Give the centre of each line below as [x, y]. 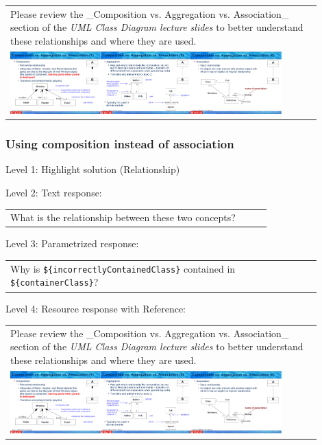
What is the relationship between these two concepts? [123, 217]
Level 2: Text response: [54, 192]
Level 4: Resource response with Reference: [96, 308]
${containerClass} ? [54, 282]
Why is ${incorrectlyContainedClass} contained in [123, 268]
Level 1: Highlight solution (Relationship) [93, 169]
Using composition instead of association [120, 144]
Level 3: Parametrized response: [72, 243]
